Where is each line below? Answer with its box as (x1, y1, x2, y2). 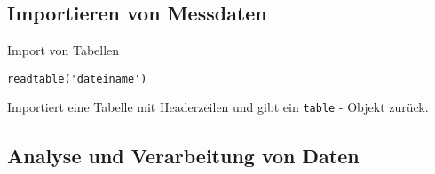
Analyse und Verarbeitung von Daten (7, 141, 360, 169)
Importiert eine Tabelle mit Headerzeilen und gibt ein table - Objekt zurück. (7, 98, 429, 116)
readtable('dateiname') (7, 72, 147, 85)
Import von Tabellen (7, 41, 120, 59)
